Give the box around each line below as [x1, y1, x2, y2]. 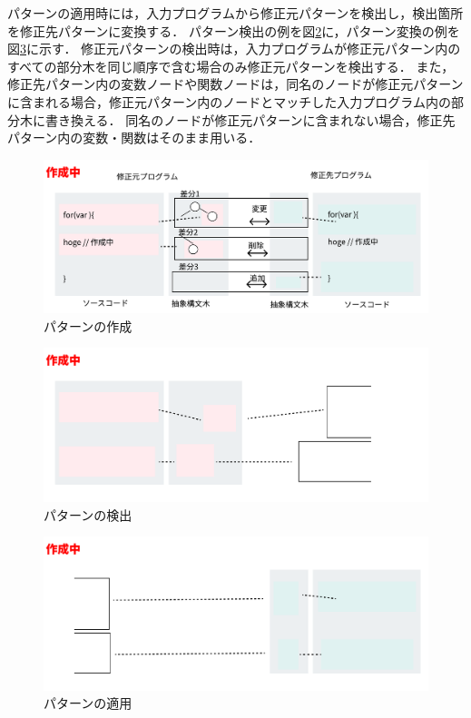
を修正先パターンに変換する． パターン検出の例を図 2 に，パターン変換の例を [7, 21, 460, 40]
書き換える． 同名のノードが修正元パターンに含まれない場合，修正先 [44, 110, 456, 129]
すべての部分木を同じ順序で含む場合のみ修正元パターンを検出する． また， [7, 56, 455, 75]
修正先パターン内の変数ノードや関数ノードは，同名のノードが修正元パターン [7, 74, 464, 93]
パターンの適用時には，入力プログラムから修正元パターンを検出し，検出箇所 [7, 4, 464, 22]
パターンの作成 [44, 316, 132, 335]
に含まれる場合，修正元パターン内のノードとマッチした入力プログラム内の [7, 92, 451, 111]
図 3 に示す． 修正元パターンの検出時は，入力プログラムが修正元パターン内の [7, 39, 461, 58]
